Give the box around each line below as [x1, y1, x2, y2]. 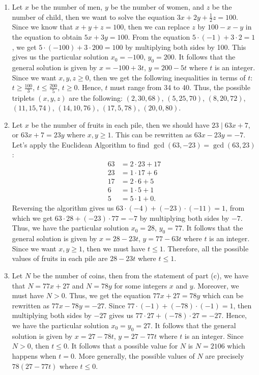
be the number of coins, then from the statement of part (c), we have [33, 270, 249, 280]
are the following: [69, 92, 123, 103]
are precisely [205, 350, 244, 361]
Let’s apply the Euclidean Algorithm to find [12, 139, 150, 150]
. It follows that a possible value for [67, 340, 178, 351]
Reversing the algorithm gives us [12, 203, 114, 213]
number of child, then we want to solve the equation [12, 11, 175, 22]
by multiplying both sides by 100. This [125, 41, 246, 52]
